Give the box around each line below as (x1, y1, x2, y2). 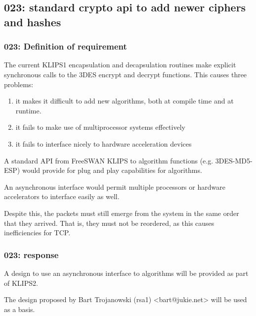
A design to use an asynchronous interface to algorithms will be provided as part (4, 267, 249, 278)
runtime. (15, 105, 42, 115)
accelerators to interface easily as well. (4, 191, 120, 202)
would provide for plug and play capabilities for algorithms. (22, 165, 202, 175)
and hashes (4, 14, 61, 29)
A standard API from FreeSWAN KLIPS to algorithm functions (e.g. (4, 155, 213, 165)
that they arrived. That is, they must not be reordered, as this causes (4, 217, 214, 228)
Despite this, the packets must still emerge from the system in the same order (4, 208, 239, 218)
